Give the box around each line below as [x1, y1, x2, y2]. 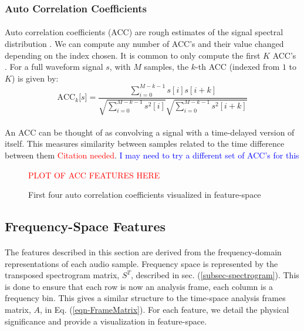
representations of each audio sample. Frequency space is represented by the [5, 257, 278, 269]
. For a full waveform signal [5, 60, 103, 73]
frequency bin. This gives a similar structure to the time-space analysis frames [5, 292, 286, 304]
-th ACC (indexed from [195, 60, 280, 73]
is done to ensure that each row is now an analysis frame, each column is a [5, 280, 273, 292]
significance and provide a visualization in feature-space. [5, 315, 207, 327]
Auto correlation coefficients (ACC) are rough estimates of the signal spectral [5, 26, 283, 38]
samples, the [144, 60, 189, 73]
